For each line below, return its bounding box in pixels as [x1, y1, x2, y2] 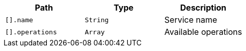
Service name [164, 15, 217, 25]
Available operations [164, 27, 242, 37]
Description [180, 3, 227, 13]
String [85, 16, 109, 24]
